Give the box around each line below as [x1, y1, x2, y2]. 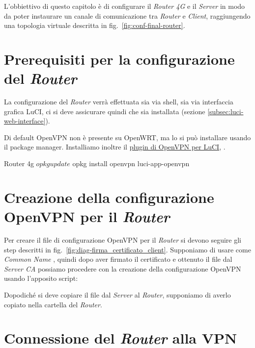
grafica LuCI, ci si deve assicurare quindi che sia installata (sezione [4, 106, 205, 116]
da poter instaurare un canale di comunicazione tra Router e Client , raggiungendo [4, 10, 251, 21]
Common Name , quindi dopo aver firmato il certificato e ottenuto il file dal [4, 254, 232, 264]
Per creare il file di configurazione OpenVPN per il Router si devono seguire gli [4, 234, 241, 245]
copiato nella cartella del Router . [4, 299, 102, 309]
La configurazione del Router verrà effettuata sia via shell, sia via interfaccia [4, 97, 233, 107]
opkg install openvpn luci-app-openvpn [72, 158, 190, 169]
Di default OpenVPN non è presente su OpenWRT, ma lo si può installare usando [4, 132, 251, 142]
